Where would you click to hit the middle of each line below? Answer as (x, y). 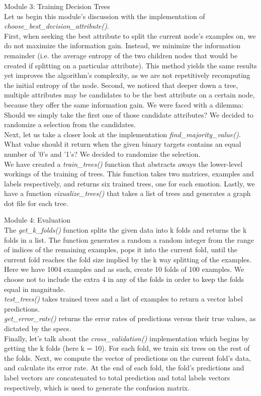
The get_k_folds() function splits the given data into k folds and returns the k (125, 230)
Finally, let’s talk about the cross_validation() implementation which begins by (127, 338)
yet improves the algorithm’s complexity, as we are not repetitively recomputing (127, 75)
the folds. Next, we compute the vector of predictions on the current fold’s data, (127, 358)
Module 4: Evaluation (37, 220)
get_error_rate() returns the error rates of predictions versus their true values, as (130, 318)
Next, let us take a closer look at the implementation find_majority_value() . (122, 134)
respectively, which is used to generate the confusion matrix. (97, 387)
